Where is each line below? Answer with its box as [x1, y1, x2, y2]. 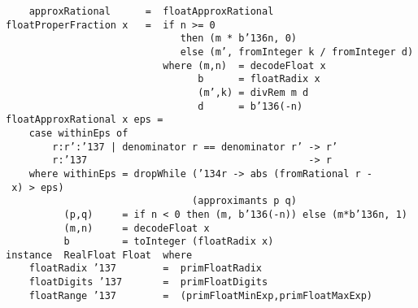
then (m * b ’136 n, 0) [180, 33, 297, 45]
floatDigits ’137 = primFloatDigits [28, 276, 268, 288]
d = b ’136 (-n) [198, 100, 303, 112]
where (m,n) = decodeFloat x [163, 59, 326, 72]
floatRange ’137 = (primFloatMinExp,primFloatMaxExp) [28, 289, 373, 301]
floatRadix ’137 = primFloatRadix [28, 262, 263, 275]
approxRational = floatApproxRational [28, 6, 274, 17]
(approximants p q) [192, 195, 297, 207]
